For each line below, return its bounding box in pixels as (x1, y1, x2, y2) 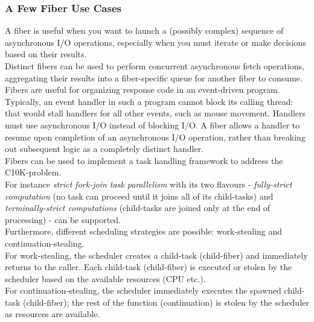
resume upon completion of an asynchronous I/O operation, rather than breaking (5, 130, 306, 143)
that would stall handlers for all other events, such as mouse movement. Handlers (5, 107, 306, 119)
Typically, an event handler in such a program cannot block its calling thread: (5, 95, 293, 107)
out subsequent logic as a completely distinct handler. (5, 142, 203, 155)
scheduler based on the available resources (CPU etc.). (5, 272, 206, 285)
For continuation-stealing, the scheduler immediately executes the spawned (5, 284, 281, 297)
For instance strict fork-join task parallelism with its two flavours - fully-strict (5, 177, 292, 190)
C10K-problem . (5, 166, 62, 178)
